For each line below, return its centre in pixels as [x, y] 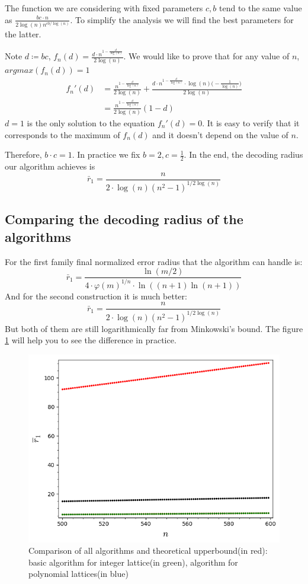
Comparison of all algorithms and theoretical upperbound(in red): [148, 551]
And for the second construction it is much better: [96, 296]
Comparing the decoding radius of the [124, 219]
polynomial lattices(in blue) [78, 574]
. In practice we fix [106, 154]
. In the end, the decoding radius [243, 154]
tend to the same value [261, 8]
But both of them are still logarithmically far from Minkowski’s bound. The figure [154, 328]
